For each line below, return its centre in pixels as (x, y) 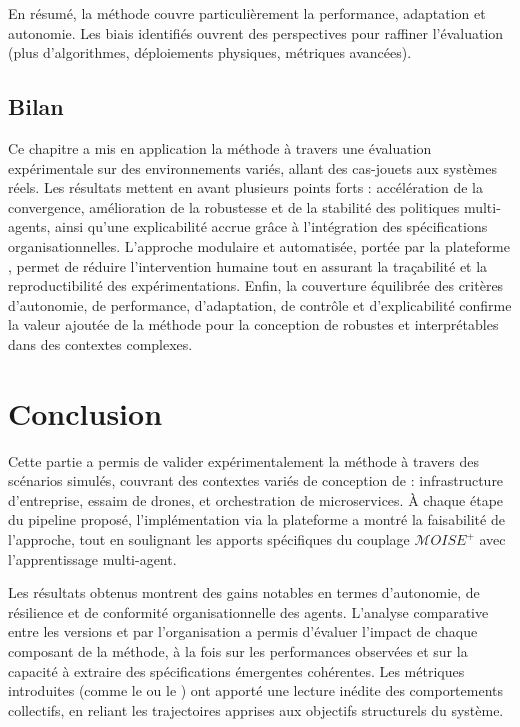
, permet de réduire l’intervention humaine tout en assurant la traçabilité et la (248, 265)
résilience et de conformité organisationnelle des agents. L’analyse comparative (248, 611)
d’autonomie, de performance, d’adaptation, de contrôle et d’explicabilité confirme (260, 304)
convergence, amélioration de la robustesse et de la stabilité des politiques (234, 206)
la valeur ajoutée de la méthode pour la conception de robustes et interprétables (253, 324)
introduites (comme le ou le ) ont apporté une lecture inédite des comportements (256, 690)
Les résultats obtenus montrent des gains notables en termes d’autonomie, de (244, 592)
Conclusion (85, 412)
